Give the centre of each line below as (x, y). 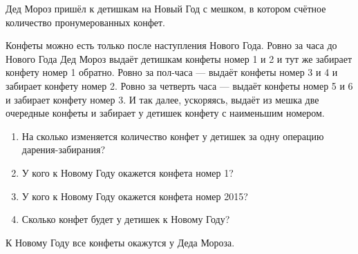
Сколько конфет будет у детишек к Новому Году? (126, 219)
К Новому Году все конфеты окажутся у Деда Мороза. (120, 242)
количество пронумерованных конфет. (85, 22)
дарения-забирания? (64, 149)
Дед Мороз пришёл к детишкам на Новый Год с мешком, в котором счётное (166, 8)
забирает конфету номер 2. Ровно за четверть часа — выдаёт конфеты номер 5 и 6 (179, 85)
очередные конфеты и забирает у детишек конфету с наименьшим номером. (165, 113)
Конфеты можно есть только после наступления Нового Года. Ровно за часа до (171, 45)
